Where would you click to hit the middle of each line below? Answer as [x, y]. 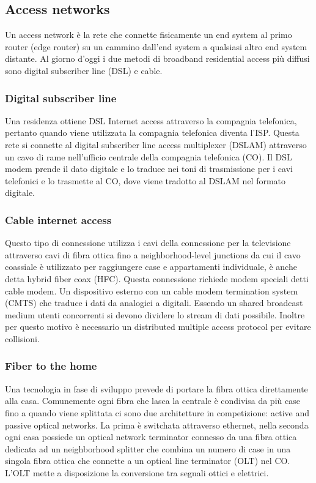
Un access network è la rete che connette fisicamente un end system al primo [149, 35]
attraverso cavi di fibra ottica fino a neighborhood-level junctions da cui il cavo [153, 254]
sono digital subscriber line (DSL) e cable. [84, 70]
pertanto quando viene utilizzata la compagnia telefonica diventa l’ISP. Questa [152, 133]
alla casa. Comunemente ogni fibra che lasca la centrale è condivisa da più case [152, 401]
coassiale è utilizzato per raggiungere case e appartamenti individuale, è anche [151, 267]
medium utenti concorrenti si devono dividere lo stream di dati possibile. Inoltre [155, 314]
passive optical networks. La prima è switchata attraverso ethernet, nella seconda [157, 425]
